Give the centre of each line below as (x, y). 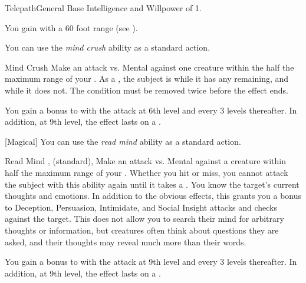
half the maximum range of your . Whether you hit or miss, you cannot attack (147, 172)
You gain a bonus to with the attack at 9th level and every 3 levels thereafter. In (151, 262)
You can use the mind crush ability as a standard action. (108, 47)
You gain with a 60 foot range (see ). (71, 27)
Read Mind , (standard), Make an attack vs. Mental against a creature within (145, 161)
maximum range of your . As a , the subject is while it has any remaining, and (147, 79)
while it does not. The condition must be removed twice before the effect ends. (147, 90)
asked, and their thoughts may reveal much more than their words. (126, 242)
